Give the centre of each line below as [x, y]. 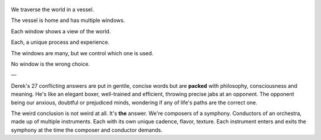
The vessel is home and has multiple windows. [68, 20]
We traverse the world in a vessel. [53, 9]
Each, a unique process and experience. [60, 42]
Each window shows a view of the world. [61, 31]
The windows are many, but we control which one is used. [82, 53]
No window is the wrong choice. [51, 64]
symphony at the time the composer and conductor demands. [87, 130]
